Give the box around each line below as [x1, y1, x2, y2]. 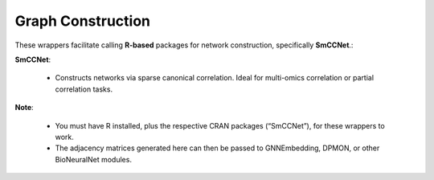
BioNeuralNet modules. [55, 154, 133, 164]
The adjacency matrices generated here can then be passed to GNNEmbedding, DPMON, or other [55, 143, 380, 153]
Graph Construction [14, 12, 151, 30]
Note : [14, 103, 34, 112]
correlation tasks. [55, 84, 113, 94]
